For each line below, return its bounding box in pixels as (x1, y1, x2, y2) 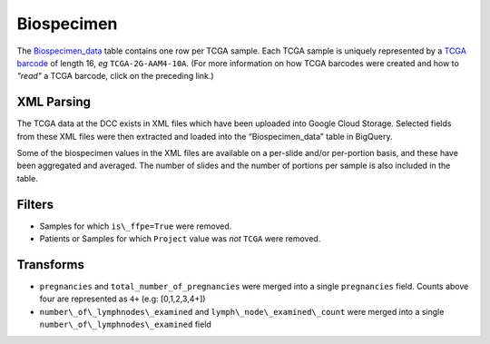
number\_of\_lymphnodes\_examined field (39, 319, 212, 330)
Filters (16, 196, 54, 212)
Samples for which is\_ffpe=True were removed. (39, 221, 232, 231)
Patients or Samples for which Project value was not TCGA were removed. (39, 233, 321, 244)
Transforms (16, 257, 85, 272)
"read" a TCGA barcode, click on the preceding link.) (16, 71, 214, 82)
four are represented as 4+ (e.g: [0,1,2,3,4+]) (39, 293, 206, 304)
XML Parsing (16, 94, 91, 110)
